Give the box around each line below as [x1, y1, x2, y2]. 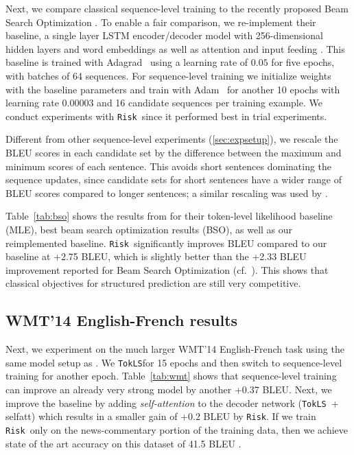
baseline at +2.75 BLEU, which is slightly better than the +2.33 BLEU [5, 249, 307, 264]
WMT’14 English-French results [5, 310, 238, 331]
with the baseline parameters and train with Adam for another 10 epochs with [5, 82, 340, 96]
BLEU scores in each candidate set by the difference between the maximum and [5, 145, 342, 159]
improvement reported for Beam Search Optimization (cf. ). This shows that [5, 262, 329, 277]
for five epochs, [271, 55, 335, 69]
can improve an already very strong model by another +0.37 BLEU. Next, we [5, 382, 332, 397]
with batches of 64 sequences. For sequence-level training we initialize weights [5, 68, 331, 82]
